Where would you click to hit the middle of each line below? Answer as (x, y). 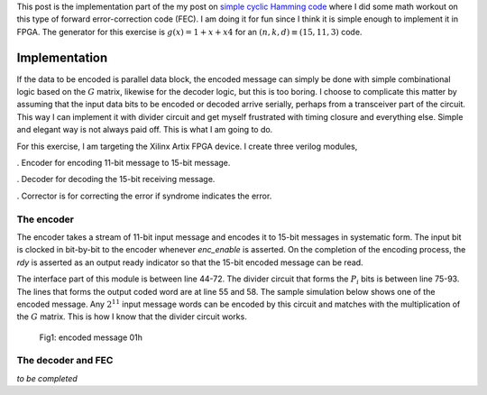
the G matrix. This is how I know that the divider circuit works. (132, 317)
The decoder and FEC (65, 361)
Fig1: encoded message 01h (91, 337)
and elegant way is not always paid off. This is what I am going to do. (145, 130)
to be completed (47, 378)
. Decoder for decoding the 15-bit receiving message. (116, 179)
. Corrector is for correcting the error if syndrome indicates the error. (144, 196)
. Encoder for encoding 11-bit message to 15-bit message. (124, 163)
